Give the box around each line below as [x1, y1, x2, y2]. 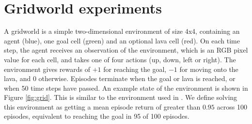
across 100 [217, 101, 247, 111]
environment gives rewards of [4, 64, 90, 74]
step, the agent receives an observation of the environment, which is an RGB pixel [4, 45, 248, 55]
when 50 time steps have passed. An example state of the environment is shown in [4, 83, 248, 93]
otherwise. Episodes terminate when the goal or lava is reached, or [38, 73, 236, 83]
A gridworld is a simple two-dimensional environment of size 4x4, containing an [4, 26, 240, 36]
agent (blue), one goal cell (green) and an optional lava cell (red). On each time [4, 35, 240, 45]
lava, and [4, 73, 31, 83]
